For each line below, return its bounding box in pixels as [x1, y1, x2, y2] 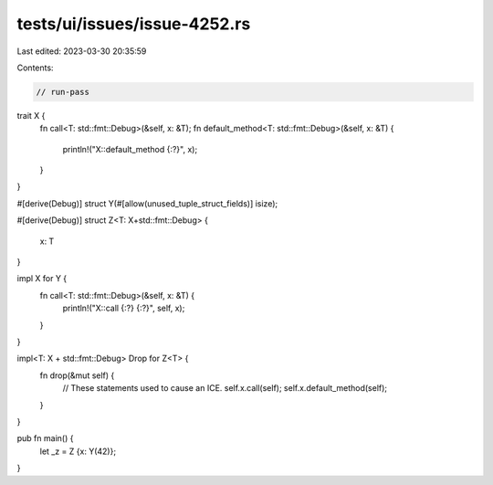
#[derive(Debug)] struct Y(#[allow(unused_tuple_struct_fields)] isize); [16, 197, 278, 209]
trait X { [16, 110, 46, 121]
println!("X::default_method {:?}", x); [62, 143, 198, 154]
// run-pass [36, 87, 90, 97]
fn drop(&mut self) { [39, 370, 115, 381]
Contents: [16, 62, 54, 73]
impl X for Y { [16, 273, 68, 284]
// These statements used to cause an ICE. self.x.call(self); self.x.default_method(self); [62, 383, 388, 394]
